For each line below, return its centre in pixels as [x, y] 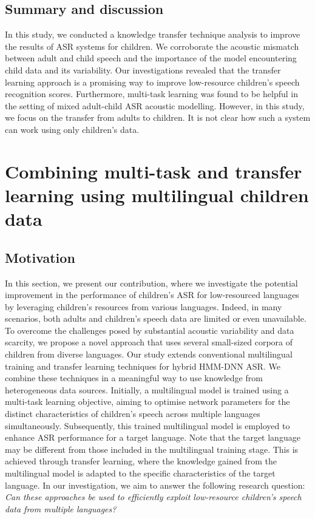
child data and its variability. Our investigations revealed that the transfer [143, 70]
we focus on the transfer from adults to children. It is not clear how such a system [158, 117]
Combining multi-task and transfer [154, 171]
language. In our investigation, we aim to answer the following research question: [155, 485]
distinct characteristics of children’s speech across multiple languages [133, 414]
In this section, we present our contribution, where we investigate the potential [151, 283]
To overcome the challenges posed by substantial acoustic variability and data [150, 330]
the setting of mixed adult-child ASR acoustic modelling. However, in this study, [155, 105]
